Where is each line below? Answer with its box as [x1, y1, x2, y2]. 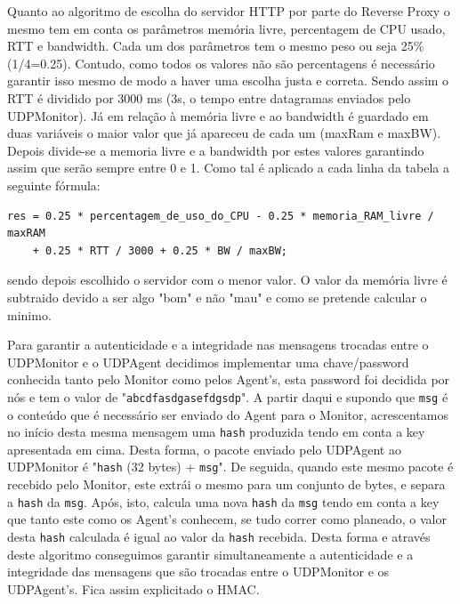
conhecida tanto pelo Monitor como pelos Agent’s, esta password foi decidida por [7, 370, 450, 389]
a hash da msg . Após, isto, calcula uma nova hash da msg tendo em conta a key [7, 492, 440, 511]
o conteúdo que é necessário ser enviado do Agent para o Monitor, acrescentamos [7, 405, 448, 423]
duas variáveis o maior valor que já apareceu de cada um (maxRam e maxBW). [7, 124, 441, 142]
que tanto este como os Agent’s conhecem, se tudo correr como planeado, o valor [7, 510, 447, 528]
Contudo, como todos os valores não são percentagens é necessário [75, 53, 435, 72]
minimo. [7, 305, 52, 324]
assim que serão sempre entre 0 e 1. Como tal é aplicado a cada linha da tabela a [7, 158, 449, 177]
